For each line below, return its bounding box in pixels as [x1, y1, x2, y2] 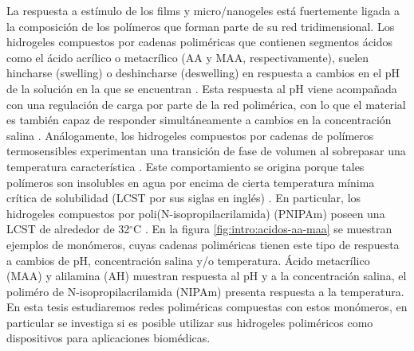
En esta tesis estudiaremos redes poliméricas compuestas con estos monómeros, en [6, 298, 408, 315]
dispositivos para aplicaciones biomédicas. [6, 330, 211, 346]
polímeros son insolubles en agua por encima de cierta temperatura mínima [6, 174, 375, 190]
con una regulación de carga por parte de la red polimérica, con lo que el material [6, 96, 406, 112]
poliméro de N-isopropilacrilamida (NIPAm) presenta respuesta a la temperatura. [6, 283, 404, 299]
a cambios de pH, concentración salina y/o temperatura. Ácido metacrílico [6, 252, 370, 268]
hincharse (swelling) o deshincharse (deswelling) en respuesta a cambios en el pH [6, 64, 400, 81]
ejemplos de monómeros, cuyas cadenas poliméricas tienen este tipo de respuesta [6, 236, 400, 252]
